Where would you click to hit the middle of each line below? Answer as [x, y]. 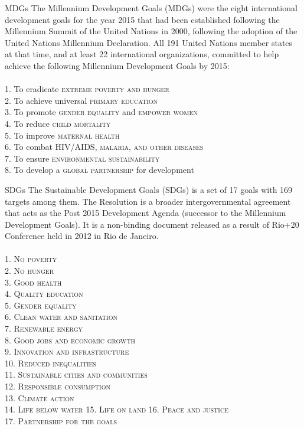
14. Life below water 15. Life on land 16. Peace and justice [117, 409]
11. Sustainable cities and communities [76, 374]
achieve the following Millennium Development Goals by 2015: [117, 65]
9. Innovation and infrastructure [67, 351]
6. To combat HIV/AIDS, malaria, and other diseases [104, 147]
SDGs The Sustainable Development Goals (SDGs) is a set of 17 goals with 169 [149, 189]
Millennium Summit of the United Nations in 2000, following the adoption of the [151, 31]
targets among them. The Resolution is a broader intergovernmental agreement [148, 201]
